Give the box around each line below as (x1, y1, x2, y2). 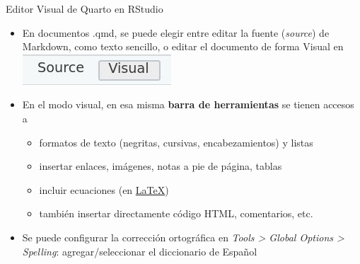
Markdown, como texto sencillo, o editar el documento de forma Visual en (22, 39, 344, 54)
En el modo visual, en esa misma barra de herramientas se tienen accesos (22, 97, 354, 112)
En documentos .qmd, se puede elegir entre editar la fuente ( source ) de (22, 25, 330, 40)
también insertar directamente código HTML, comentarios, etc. (39, 206, 313, 221)
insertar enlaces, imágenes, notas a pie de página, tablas (39, 159, 282, 173)
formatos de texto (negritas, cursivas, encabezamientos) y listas (39, 134, 313, 149)
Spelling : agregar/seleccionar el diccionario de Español (22, 243, 257, 258)
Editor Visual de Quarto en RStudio (6, 1, 163, 16)
